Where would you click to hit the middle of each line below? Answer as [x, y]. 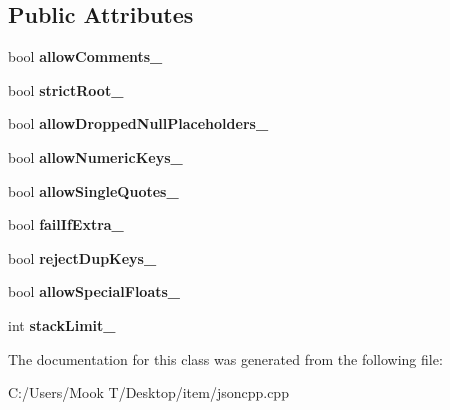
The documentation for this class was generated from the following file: [225, 358]
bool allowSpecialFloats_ [94, 291]
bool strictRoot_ [66, 89]
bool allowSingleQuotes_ [93, 190]
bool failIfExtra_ [66, 224]
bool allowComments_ [85, 56]
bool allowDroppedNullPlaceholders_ [138, 123]
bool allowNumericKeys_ [95, 156]
